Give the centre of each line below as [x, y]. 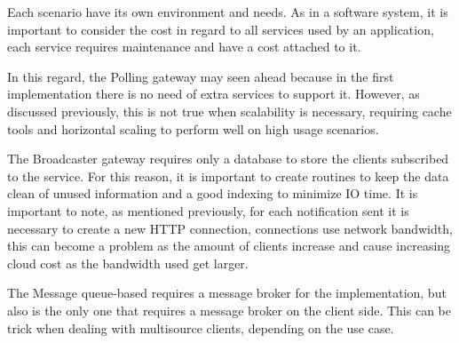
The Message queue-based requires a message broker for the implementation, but [227, 293]
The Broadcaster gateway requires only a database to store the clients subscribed [228, 159]
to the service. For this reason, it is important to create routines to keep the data [228, 175]
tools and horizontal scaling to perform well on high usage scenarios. [193, 128]
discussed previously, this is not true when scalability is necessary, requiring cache [229, 111]
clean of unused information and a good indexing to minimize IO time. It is [213, 193]
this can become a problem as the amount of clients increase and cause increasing [229, 246]
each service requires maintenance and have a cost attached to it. [184, 47]
